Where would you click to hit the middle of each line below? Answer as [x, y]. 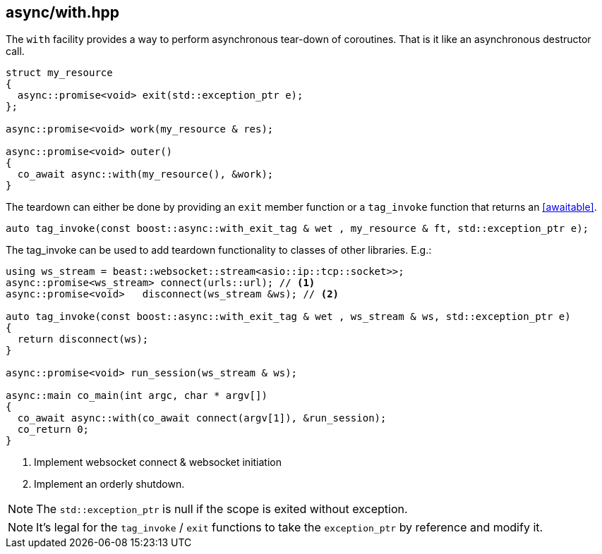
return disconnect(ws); [83, 339]
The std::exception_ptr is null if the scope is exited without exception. [222, 509]
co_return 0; [53, 430]
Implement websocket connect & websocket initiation [158, 462]
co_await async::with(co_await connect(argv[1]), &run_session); [202, 418]
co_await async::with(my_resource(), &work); [145, 174]
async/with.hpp [63, 12]
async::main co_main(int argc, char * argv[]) [137, 396]
